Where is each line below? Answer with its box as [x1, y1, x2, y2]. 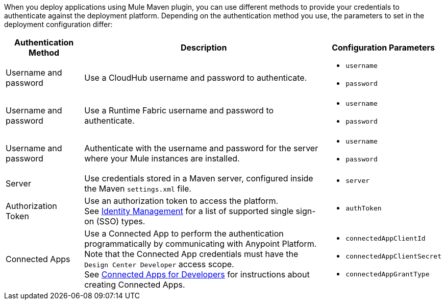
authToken [345, 204, 382, 212]
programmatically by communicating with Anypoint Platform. [84, 239, 317, 249]
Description [180, 42, 227, 53]
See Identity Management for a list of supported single [84, 206, 294, 216]
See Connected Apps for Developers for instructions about [84, 269, 310, 279]
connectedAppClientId [345, 234, 426, 242]
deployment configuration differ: [4, 20, 113, 29]
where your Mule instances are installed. [84, 153, 240, 163]
